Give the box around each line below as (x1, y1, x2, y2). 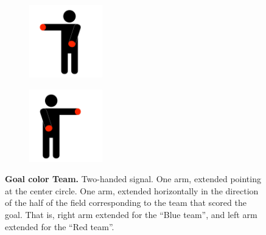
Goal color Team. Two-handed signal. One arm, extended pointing (5, 172, 261, 185)
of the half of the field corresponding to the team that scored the (5, 196, 247, 209)
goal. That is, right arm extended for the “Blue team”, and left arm (5, 208, 257, 220)
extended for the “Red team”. (5, 220, 114, 233)
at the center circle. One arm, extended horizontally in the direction (5, 184, 259, 197)
